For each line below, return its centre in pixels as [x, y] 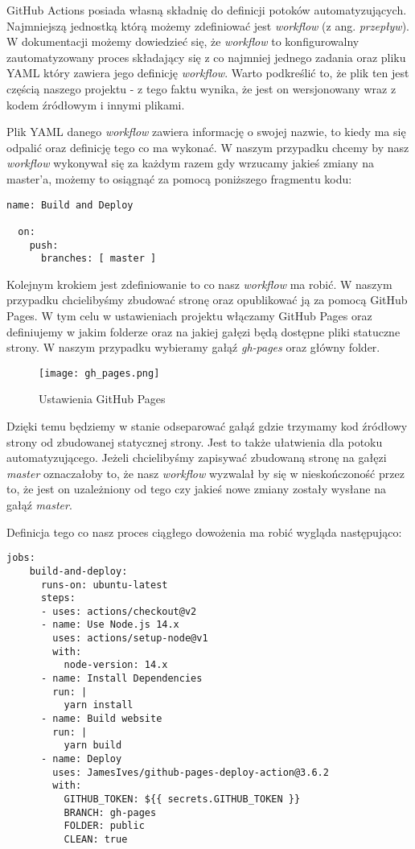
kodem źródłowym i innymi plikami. [96, 104]
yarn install [99, 705]
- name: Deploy [81, 759]
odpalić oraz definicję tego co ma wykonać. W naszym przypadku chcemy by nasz [208, 147]
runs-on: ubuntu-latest [104, 585]
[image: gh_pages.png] [99, 373]
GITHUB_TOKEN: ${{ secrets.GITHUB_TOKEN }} [182, 799]
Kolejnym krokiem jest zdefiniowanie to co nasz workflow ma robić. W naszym [199, 284]
